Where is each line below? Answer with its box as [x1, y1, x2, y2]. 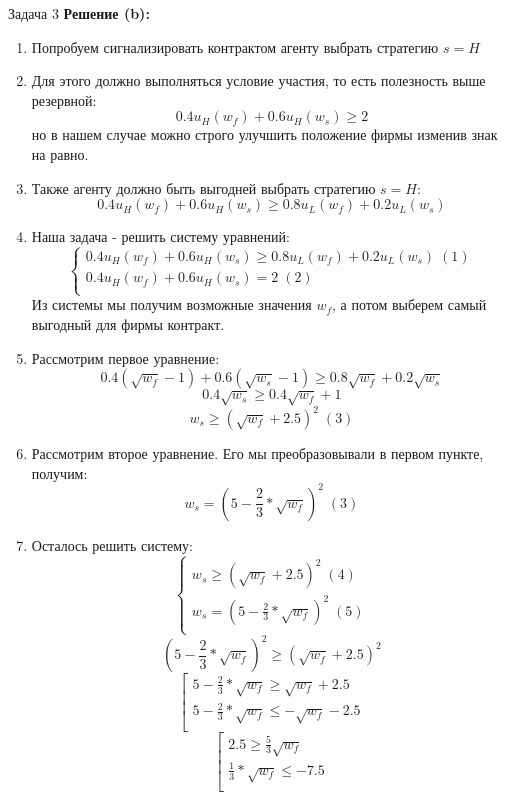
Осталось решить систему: [31, 534, 193, 555]
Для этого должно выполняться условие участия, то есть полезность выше [31, 70, 486, 91]
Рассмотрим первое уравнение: [31, 347, 220, 368]
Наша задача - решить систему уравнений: [31, 226, 290, 247]
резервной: [31, 89, 97, 110]
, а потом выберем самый [332, 294, 487, 315]
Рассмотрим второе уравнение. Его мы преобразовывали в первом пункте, [31, 443, 484, 464]
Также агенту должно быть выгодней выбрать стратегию [31, 177, 376, 198]
